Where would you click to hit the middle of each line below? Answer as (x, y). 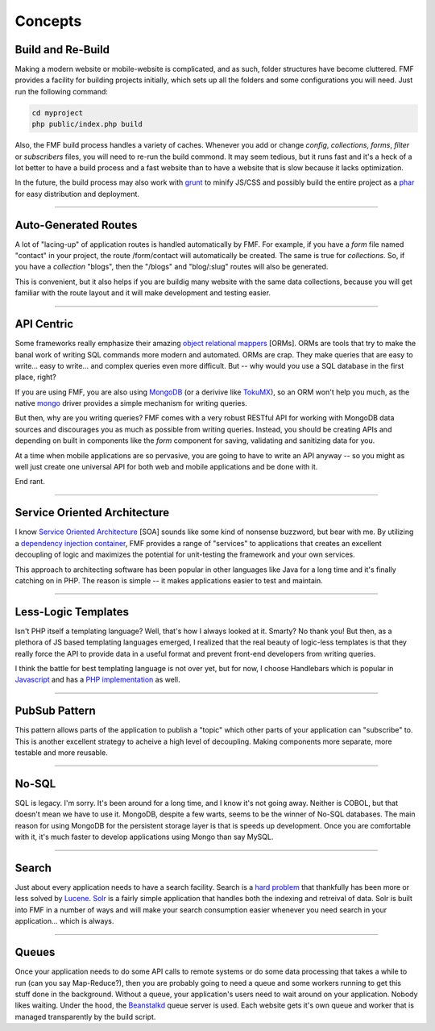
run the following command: (62, 91)
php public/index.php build (87, 124)
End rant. (30, 482)
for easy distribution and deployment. (77, 194)
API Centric (44, 324)
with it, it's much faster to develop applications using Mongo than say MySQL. (144, 837)
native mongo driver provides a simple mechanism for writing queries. (131, 403)
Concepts (48, 21)
